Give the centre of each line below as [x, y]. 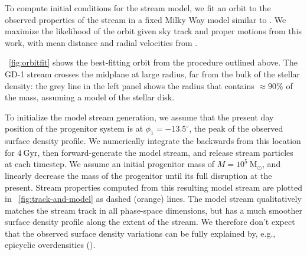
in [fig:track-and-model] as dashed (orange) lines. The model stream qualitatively [153, 199]
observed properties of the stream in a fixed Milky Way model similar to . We [146, 19]
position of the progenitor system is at [74, 128]
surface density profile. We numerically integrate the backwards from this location [153, 141]
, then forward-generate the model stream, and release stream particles [165, 152]
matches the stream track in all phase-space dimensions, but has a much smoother [153, 210]
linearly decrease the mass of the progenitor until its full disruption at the [138, 175]
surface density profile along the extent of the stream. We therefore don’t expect [150, 222]
